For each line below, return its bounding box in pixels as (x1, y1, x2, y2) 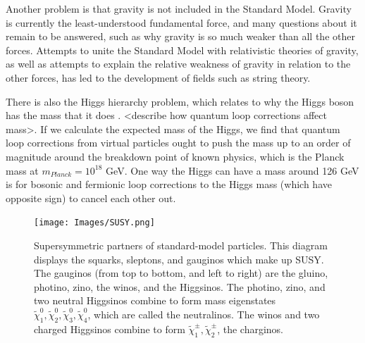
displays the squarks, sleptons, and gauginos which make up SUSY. (34, 251, 324, 266)
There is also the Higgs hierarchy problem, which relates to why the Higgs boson (6, 94, 354, 108)
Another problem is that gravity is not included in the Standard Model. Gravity (6, 1, 352, 15)
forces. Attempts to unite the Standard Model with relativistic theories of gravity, (6, 42, 359, 57)
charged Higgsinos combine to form (34, 321, 185, 336)
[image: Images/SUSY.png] (34, 218, 155, 228)
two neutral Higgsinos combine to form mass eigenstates (34, 293, 276, 308)
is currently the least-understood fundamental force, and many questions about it (6, 15, 357, 30)
